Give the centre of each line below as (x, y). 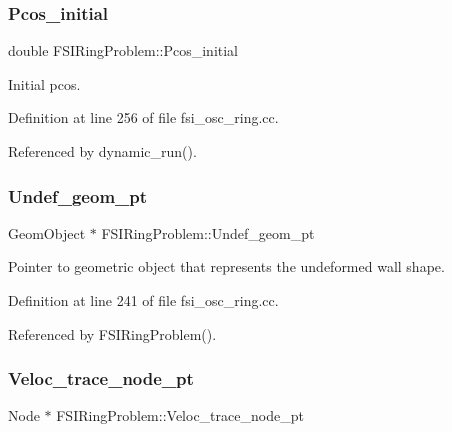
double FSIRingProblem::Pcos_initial (123, 50)
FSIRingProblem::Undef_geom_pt (208, 232)
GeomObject (47, 232)
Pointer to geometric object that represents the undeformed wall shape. (226, 266)
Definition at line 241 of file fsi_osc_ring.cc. (143, 300)
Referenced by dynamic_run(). (102, 151)
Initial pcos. (44, 83)
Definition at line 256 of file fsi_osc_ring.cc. (143, 117)
